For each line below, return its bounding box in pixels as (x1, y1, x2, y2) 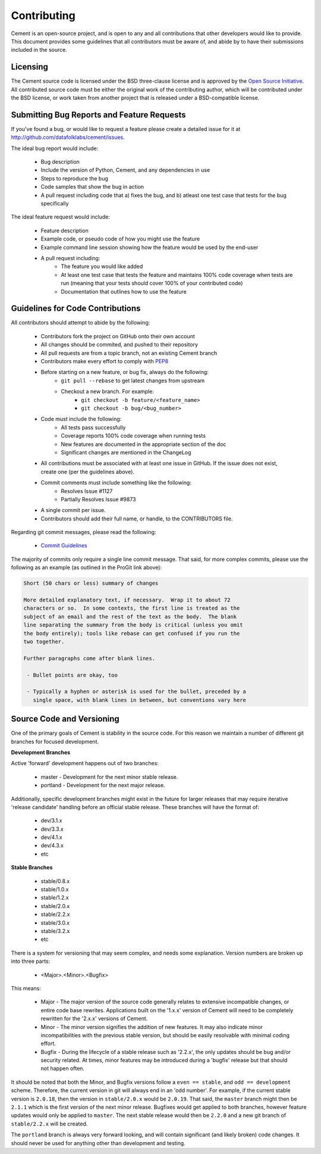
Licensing (11, 62, 49, 72)
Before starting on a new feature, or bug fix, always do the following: (40, 369, 209, 376)
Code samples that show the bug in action (40, 183, 144, 191)
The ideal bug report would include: (11, 145, 99, 152)
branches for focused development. (11, 738, 99, 745)
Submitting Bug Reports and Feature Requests (11, 110, 186, 120)
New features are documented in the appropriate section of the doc (61, 441, 226, 448)
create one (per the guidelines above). (40, 468, 135, 475)
